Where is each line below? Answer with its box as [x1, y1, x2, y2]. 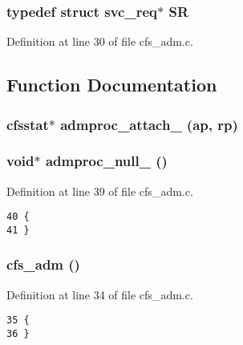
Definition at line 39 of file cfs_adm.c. [6, 182, 193, 199]
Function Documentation [6, 72, 217, 97]
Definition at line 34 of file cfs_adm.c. [6, 286, 193, 302]
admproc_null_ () [45, 151, 168, 171]
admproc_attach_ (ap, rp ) [60, 114, 238, 134]
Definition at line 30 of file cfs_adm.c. [6, 33, 193, 50]
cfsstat [6, 114, 49, 134]
